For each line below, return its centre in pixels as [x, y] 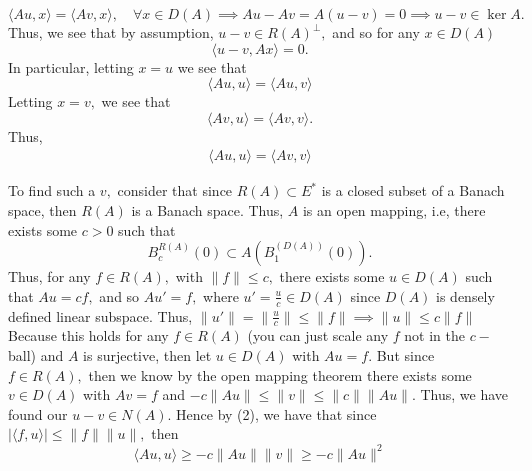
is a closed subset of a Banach [413, 190]
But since [405, 355]
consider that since [175, 190]
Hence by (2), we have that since [276, 413]
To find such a [52, 190]
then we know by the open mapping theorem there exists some [280, 374]
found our [38, 413]
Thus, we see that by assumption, [111, 32]
